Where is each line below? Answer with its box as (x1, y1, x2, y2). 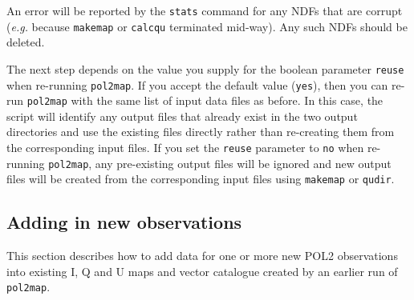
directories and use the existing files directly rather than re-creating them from (6, 123, 395, 140)
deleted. (6, 34, 45, 50)
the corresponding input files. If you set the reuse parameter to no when (6, 139, 364, 156)
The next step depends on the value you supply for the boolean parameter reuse (6, 60, 404, 77)
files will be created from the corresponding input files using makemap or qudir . (6, 170, 395, 187)
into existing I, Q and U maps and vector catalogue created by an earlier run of (6, 262, 398, 279)
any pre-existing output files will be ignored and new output (95, 154, 392, 171)
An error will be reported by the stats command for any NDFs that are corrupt (6, 2, 403, 18)
